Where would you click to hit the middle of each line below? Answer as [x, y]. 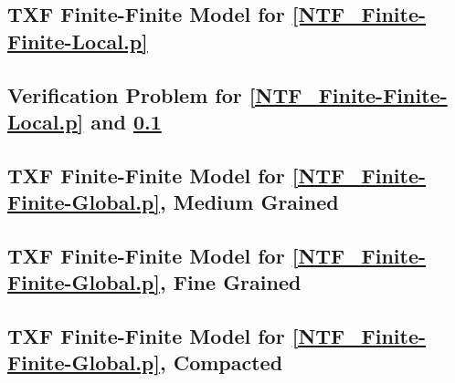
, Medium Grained [249, 202]
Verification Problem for [125, 94]
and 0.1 [126, 121]
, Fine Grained [230, 282]
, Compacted [221, 362]
